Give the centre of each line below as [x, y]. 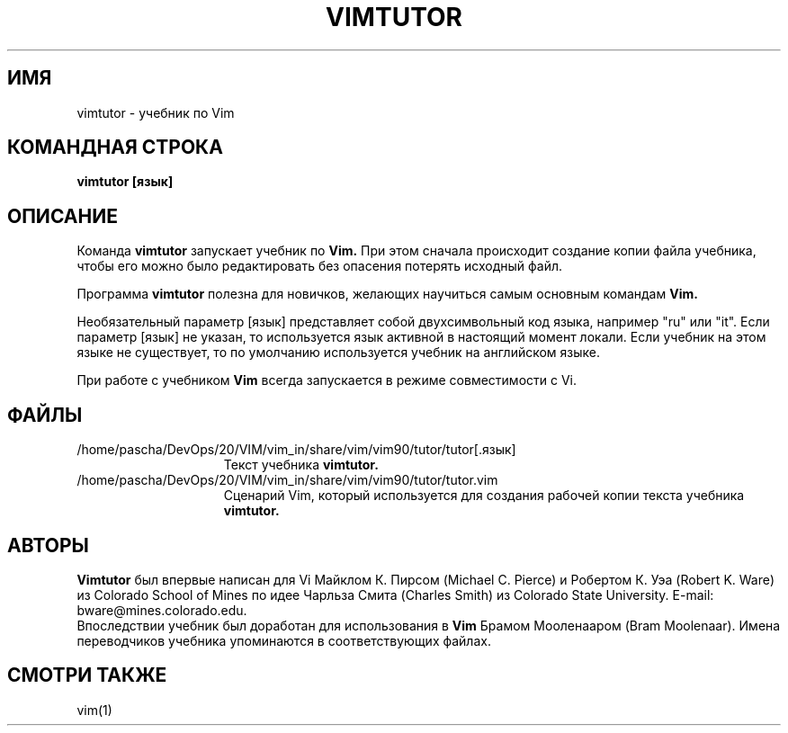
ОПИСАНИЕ [63, 216]
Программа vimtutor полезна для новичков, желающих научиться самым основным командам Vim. [387, 294]
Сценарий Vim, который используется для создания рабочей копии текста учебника [484, 496]
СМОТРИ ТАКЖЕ [87, 675]
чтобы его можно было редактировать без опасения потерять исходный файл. [319, 266]
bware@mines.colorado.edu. [162, 610]
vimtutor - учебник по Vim [156, 112]
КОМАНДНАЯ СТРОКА [115, 147]
